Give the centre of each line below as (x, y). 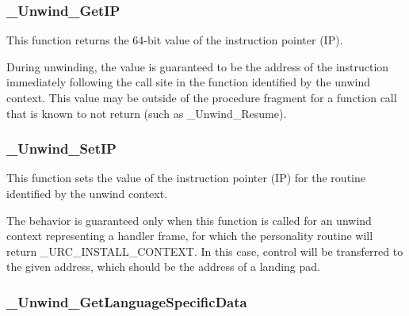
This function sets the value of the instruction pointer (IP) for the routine (186, 178)
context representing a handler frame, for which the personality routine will (190, 236)
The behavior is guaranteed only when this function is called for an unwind (189, 220)
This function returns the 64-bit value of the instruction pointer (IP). (175, 40)
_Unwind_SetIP (61, 148)
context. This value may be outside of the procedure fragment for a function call (202, 97)
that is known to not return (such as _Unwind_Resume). (147, 113)
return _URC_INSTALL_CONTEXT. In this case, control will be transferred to (205, 251)
